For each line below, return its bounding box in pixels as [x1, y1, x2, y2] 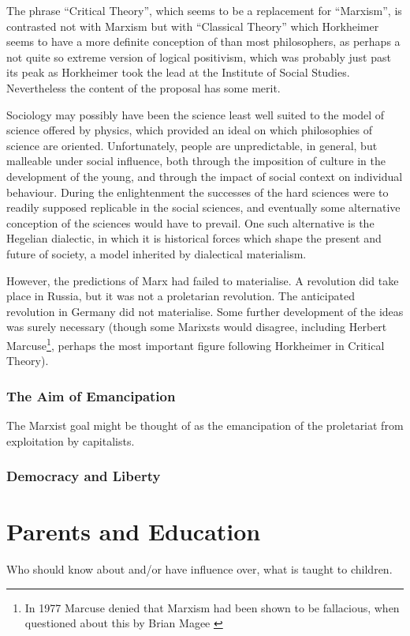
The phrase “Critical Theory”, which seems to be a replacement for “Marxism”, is [6, 2, 402, 18]
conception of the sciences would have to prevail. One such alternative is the [6, 214, 375, 231]
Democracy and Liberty [6, 466, 161, 486]
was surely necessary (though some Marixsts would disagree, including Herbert [6, 318, 387, 335]
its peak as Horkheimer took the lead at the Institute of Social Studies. [6, 64, 350, 81]
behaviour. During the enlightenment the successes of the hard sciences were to [6, 183, 389, 200]
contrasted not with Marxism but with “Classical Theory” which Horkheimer [6, 17, 379, 34]
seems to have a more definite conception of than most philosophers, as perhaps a [6, 33, 401, 50]
